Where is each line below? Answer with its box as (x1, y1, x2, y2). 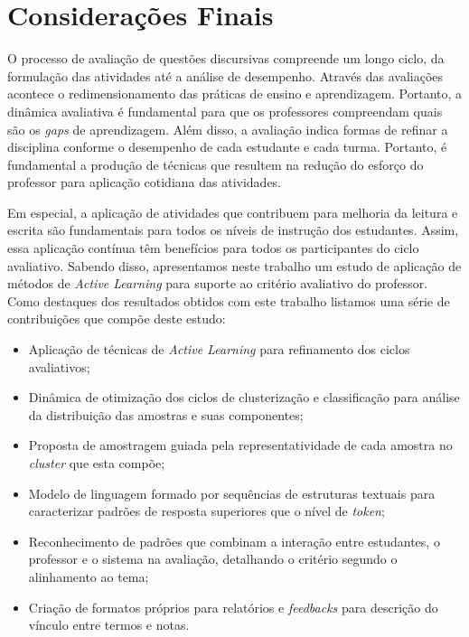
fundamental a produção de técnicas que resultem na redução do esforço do (7, 155, 424, 173)
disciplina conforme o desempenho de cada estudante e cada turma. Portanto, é (7, 137, 447, 156)
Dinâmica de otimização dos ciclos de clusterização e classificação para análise (28, 388, 460, 407)
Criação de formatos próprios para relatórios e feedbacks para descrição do (28, 597, 438, 616)
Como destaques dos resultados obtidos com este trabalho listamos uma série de (7, 291, 450, 310)
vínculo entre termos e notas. (28, 615, 190, 634)
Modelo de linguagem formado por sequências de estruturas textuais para (28, 483, 436, 502)
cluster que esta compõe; (28, 454, 165, 472)
